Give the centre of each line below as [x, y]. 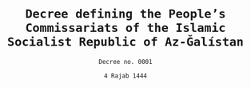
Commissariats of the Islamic [125, 28]
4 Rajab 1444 [125, 76]
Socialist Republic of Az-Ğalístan [125, 42]
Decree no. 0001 [125, 62]
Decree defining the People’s [125, 14]
